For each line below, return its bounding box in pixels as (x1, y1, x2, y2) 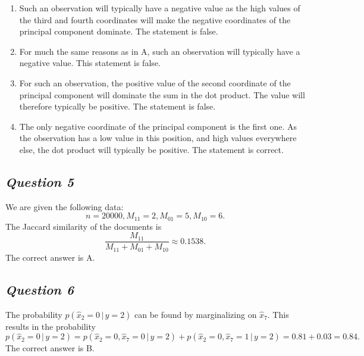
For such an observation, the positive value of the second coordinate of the (19, 76, 291, 89)
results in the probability (5, 320, 96, 332)
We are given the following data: (5, 200, 124, 213)
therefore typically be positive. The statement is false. (19, 100, 216, 113)
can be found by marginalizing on (134, 308, 257, 320)
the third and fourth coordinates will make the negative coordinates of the (19, 13, 291, 26)
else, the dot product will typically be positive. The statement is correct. (19, 143, 284, 155)
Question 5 (5, 172, 74, 191)
